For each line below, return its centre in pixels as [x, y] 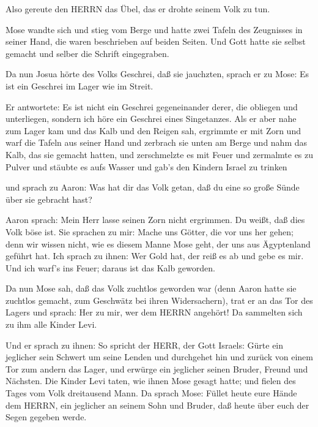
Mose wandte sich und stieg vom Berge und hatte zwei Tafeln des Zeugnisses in [154, 29]
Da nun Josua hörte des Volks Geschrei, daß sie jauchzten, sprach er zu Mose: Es [157, 74]
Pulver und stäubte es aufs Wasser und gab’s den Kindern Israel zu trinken [146, 166]
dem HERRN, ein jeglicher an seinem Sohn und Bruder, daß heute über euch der [157, 405]
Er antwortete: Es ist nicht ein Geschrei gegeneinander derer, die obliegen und [152, 106]
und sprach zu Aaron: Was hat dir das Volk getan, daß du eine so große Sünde [153, 187]
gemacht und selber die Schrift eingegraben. [87, 53]
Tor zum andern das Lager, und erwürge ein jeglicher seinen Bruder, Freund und [157, 368]
